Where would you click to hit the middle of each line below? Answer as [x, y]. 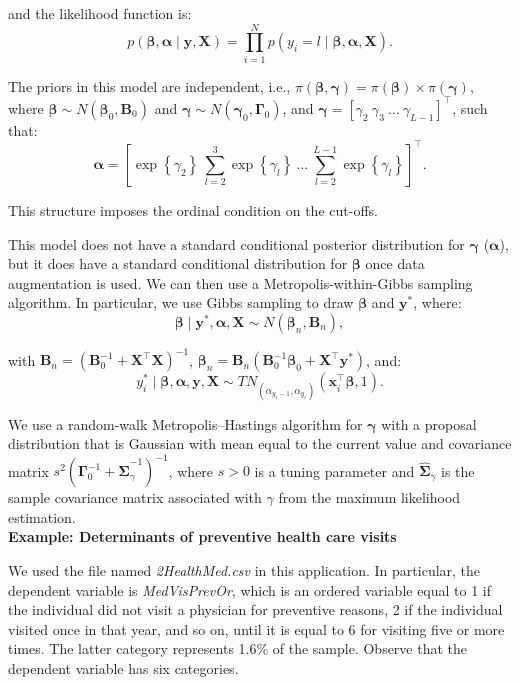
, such [470, 107]
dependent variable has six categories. [123, 668]
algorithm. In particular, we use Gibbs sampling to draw [181, 302]
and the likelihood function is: [100, 13]
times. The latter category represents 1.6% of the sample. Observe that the [238, 648]
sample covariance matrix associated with [135, 497]
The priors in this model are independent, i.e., [149, 85]
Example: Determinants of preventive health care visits [202, 536]
